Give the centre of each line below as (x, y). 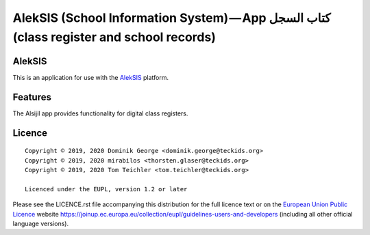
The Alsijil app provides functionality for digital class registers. (100, 113)
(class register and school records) (114, 37)
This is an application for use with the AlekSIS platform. (91, 77)
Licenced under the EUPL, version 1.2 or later (106, 189)
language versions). (40, 223)
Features (32, 97)
